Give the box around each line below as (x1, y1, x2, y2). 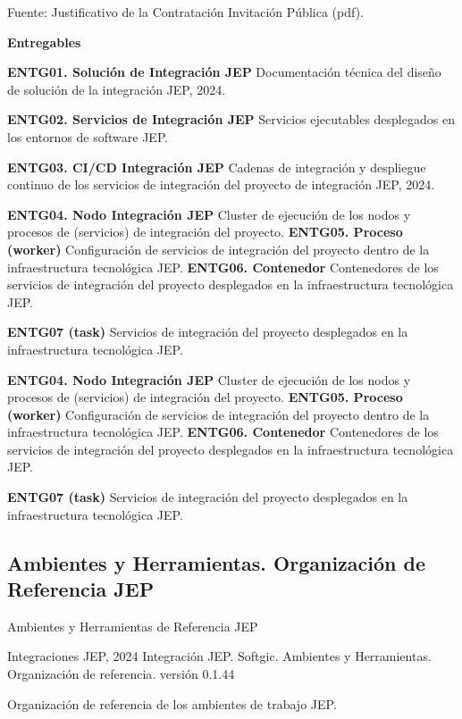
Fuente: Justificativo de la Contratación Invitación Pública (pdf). (7, 3, 364, 21)
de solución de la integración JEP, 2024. (7, 79, 226, 98)
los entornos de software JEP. (7, 127, 169, 146)
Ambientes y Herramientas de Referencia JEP (7, 616, 258, 635)
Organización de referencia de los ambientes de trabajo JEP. (7, 694, 337, 713)
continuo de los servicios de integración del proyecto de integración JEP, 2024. (7, 175, 435, 194)
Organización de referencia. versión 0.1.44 (7, 665, 235, 683)
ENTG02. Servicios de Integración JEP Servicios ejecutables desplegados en (7, 110, 455, 129)
